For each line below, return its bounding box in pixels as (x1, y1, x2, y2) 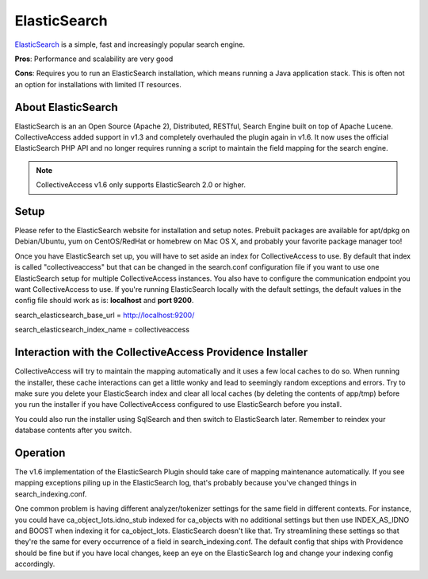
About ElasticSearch (14, 100, 118, 114)
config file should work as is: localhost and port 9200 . (14, 296, 194, 305)
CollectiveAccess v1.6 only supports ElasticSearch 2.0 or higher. (36, 180, 246, 190)
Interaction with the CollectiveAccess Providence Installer (14, 346, 308, 359)
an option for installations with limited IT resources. (14, 79, 182, 89)
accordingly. (14, 559, 55, 569)
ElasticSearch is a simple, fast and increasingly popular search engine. (14, 40, 246, 49)
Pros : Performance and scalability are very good (14, 54, 174, 63)
